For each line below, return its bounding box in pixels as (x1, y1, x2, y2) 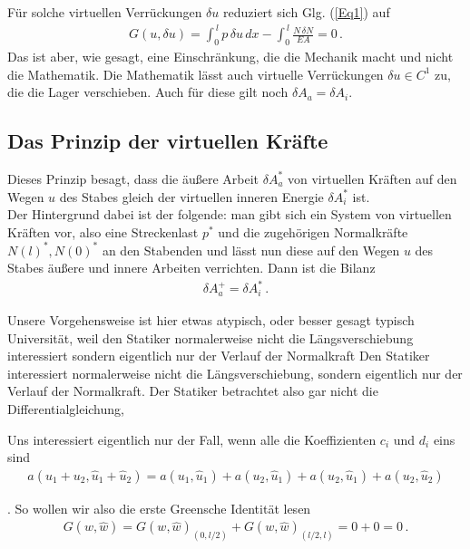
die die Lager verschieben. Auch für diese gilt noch (7, 82, 289, 101)
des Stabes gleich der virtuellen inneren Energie (59, 187, 324, 206)
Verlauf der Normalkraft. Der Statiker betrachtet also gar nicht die (7, 381, 378, 400)
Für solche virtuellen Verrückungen (7, 3, 202, 21)
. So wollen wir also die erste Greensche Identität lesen (7, 498, 311, 517)
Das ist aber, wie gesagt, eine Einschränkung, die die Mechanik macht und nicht (7, 46, 454, 65)
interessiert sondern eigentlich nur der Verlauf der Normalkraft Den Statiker (7, 346, 430, 365)
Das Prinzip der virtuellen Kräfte (7, 127, 328, 155)
